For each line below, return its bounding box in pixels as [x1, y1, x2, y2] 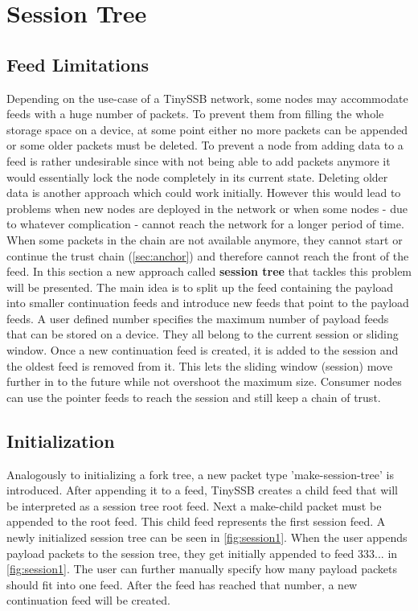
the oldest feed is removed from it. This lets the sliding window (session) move [6, 357, 393, 374]
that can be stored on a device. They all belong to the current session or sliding [6, 326, 399, 342]
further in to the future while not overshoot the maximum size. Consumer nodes [6, 373, 402, 390]
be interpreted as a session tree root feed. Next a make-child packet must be [6, 497, 382, 514]
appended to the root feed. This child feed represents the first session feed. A [6, 513, 386, 530]
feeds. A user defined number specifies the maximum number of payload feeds [6, 310, 389, 326]
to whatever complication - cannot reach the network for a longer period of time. [6, 215, 404, 232]
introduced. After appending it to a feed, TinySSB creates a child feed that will [6, 482, 398, 498]
